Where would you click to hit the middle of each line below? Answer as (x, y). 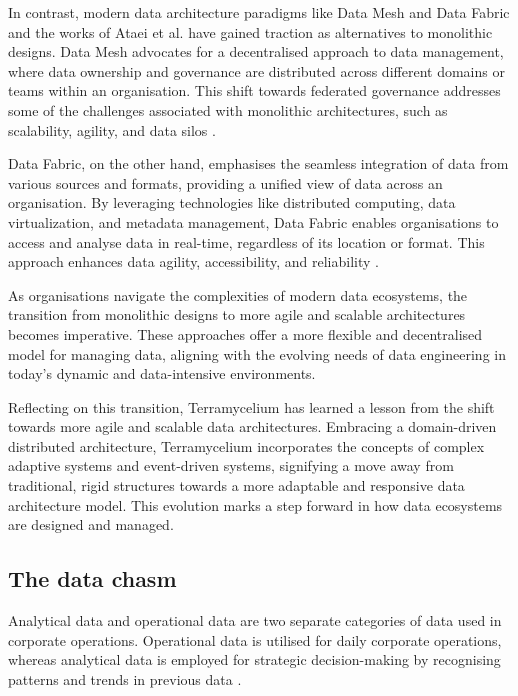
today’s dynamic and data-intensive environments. (162, 373)
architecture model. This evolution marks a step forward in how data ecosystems (255, 504)
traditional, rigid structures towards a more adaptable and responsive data (236, 485)
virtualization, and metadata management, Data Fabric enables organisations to (253, 221)
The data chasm (92, 578)
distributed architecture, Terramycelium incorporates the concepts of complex (246, 445)
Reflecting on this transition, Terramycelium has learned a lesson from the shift (251, 406)
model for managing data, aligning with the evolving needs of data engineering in (257, 353)
